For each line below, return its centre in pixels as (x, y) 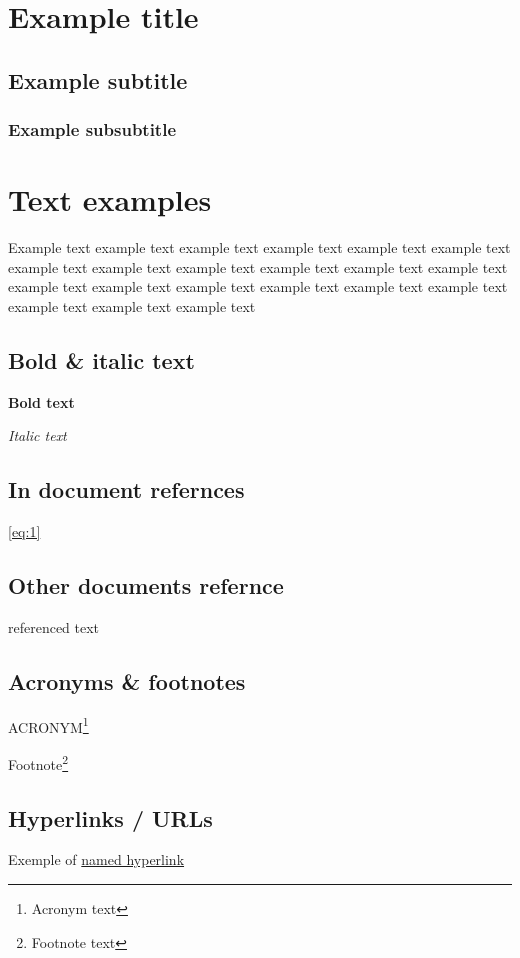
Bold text (41, 401)
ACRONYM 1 (48, 725)
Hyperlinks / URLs (110, 817)
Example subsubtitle (92, 129)
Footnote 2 (38, 762)
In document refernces (126, 489)
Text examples (110, 199)
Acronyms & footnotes (127, 680)
